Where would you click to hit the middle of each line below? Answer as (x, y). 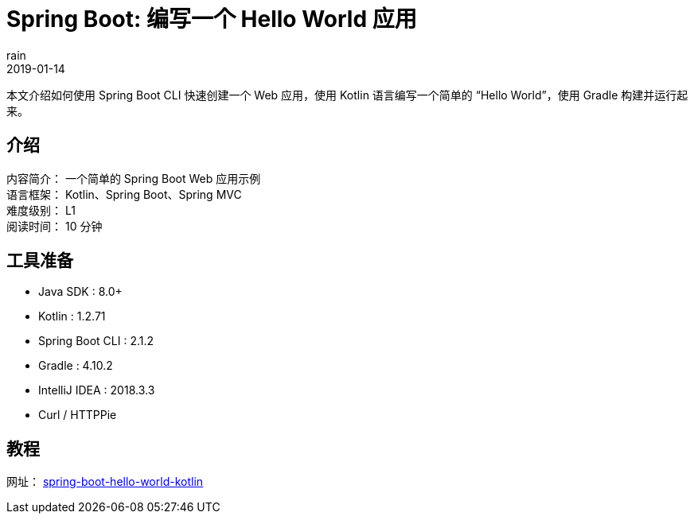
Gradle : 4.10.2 (76, 366)
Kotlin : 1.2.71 (72, 316)
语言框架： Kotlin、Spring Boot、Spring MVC (124, 194)
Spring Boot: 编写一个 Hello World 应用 (212, 19)
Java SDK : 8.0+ (80, 292)
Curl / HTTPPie (78, 415)
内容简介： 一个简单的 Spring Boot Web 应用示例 (134, 178)
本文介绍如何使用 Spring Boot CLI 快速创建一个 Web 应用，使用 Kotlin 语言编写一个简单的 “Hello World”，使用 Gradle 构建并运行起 (347, 95)
